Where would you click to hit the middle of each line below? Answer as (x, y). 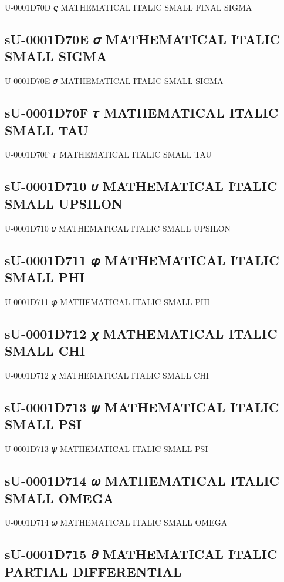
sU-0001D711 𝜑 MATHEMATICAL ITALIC (142, 260)
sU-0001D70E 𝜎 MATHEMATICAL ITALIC (143, 39)
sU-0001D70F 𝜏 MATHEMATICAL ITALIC (142, 113)
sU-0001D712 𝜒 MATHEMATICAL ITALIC (141, 333)
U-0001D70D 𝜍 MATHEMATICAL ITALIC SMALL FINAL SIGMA (129, 7)
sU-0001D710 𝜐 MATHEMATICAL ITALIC (141, 186)
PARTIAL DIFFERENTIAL (93, 571)
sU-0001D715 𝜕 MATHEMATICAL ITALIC (141, 554)
